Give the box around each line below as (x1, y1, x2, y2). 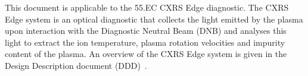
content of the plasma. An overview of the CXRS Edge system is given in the (5, 47, 287, 60)
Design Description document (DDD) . (5, 59, 147, 71)
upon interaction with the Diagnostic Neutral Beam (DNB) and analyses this (5, 24, 287, 37)
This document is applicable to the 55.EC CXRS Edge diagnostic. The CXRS (5, 1, 289, 13)
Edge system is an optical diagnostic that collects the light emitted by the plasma (5, 12, 303, 25)
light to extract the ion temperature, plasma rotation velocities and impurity (5, 36, 285, 48)
